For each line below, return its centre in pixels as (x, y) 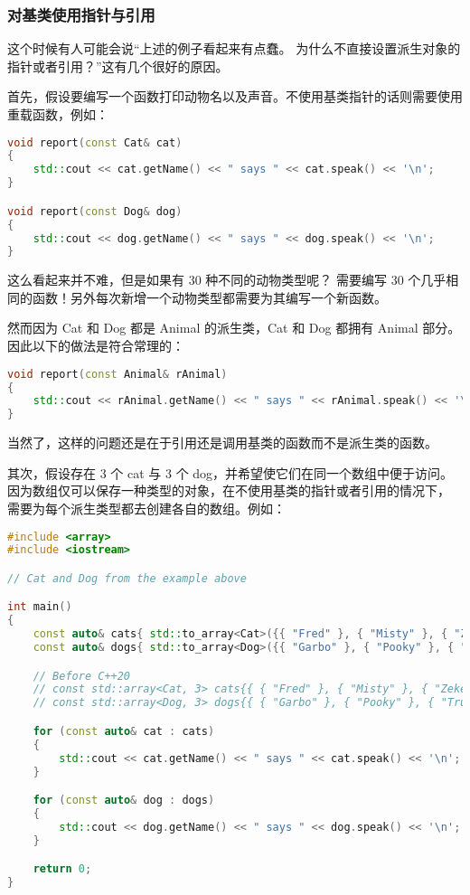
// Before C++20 (82, 676)
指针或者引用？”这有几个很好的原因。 (118, 66)
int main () (40, 607)
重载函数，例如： (58, 114)
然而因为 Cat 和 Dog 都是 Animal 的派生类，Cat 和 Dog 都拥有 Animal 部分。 (234, 328)
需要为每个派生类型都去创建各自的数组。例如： (146, 508)
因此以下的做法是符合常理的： (96, 346)
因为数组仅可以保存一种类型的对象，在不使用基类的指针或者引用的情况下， (229, 490)
